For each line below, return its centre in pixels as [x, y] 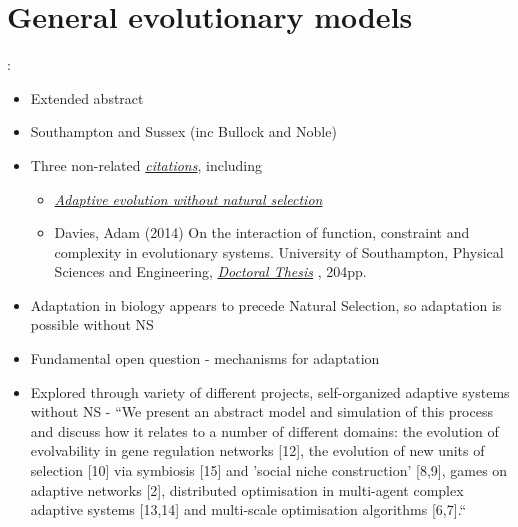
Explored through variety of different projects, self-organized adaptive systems [270, 391]
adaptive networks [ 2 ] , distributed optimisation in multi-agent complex [247, 489]
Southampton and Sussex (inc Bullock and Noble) [183, 131]
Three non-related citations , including [146, 164]
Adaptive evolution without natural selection [188, 198]
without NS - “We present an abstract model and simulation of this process [261, 411]
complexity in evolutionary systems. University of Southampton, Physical [279, 251]
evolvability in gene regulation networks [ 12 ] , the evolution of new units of [257, 450]
